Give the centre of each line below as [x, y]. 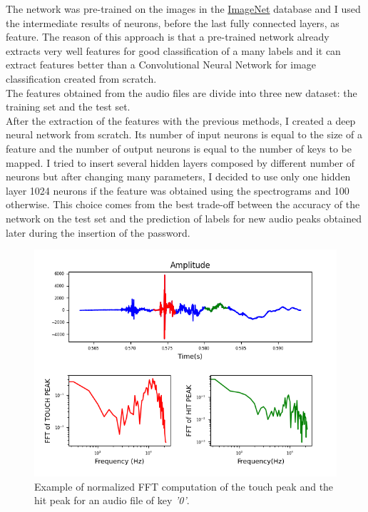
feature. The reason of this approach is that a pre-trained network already [168, 37]
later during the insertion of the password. [98, 232]
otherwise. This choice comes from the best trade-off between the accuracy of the [183, 204]
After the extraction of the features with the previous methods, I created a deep [181, 120]
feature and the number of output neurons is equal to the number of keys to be [179, 148]
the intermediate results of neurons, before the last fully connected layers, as [173, 22]
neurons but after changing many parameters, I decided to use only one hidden [178, 176]
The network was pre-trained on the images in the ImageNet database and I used [183, 9]
